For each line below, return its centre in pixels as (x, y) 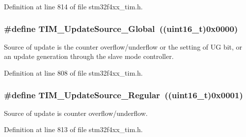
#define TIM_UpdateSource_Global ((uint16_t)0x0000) (121, 28)
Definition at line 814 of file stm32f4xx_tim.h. (73, 6)
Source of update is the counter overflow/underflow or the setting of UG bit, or (123, 46)
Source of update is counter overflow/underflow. (76, 113)
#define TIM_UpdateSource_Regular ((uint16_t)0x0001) (123, 95)
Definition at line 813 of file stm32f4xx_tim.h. (73, 129)
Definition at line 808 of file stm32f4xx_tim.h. (73, 73)
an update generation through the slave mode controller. (89, 56)
